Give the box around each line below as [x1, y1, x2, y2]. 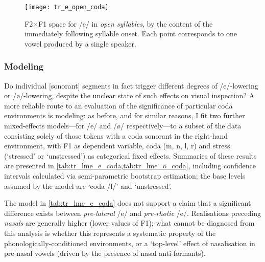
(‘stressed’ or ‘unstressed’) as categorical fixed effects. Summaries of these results [4, 150, 257, 161]
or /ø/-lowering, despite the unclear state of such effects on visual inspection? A [4, 90, 255, 101]
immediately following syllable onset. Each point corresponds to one [25, 28, 237, 39]
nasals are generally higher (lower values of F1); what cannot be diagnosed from [4, 217, 255, 228]
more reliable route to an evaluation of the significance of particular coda [4, 100, 233, 111]
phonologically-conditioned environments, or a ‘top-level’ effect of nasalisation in [4, 237, 255, 248]
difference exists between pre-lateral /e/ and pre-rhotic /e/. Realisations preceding [4, 207, 261, 218]
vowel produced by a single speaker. [25, 38, 136, 49]
